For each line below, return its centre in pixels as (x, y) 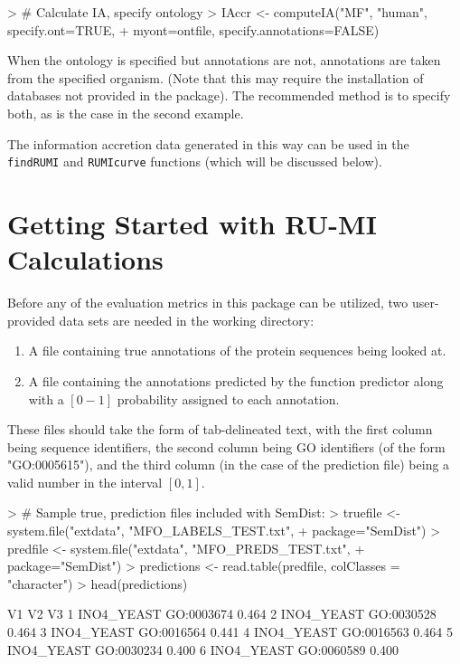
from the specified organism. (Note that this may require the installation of (216, 77)
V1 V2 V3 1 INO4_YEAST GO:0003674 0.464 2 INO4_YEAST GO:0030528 (222, 614)
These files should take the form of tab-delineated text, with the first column (220, 429)
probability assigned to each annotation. (228, 398)
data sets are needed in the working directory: (187, 320)
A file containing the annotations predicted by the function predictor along (236, 380)
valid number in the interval (85, 482)
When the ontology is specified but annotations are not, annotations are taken (224, 60)
